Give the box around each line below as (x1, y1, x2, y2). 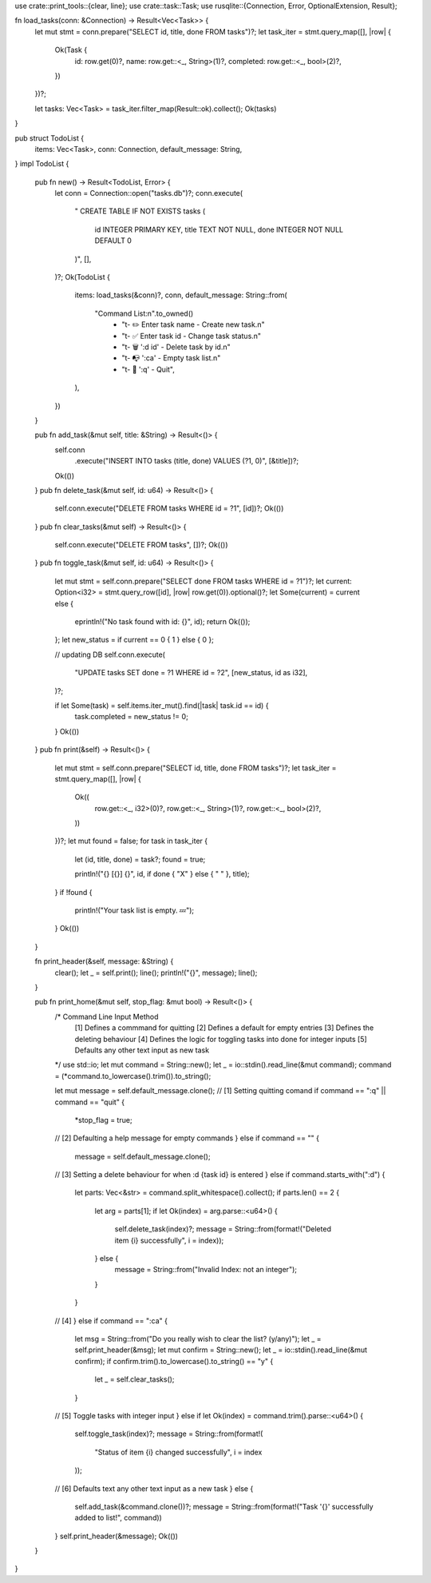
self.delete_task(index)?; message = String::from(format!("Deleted (114, 1224, 331, 1234)
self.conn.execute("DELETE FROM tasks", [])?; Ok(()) (54, 540, 228, 550)
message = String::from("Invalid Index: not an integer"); (114, 1265, 297, 1275)
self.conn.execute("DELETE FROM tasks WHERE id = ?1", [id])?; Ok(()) (54, 503, 284, 513)
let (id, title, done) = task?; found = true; (74, 854, 206, 864)
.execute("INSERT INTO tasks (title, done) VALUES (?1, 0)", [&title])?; (74, 456, 299, 466)
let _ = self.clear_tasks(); (94, 1374, 175, 1384)
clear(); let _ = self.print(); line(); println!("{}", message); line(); (54, 968, 258, 977)
